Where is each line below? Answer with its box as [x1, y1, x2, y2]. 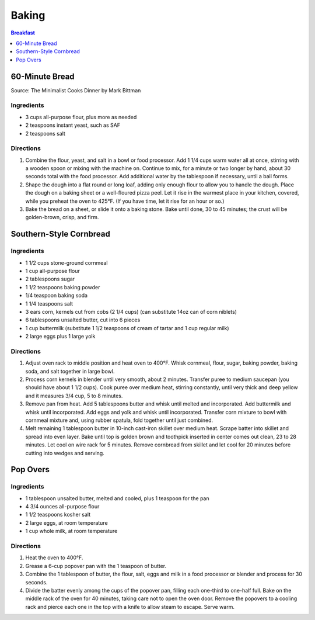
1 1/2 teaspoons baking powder [25, 283, 100, 290]
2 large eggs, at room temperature [25, 519, 108, 526]
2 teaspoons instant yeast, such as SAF [25, 122, 121, 129]
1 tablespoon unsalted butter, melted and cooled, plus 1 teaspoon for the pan [25, 494, 209, 502]
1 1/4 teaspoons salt [25, 300, 73, 307]
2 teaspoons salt [25, 130, 65, 137]
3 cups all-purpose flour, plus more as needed [25, 113, 137, 120]
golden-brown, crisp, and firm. [25, 214, 99, 221]
